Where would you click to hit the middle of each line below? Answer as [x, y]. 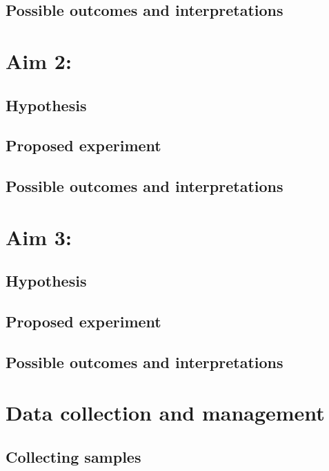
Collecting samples [73, 456]
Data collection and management [165, 413]
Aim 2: [39, 60]
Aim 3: [39, 237]
